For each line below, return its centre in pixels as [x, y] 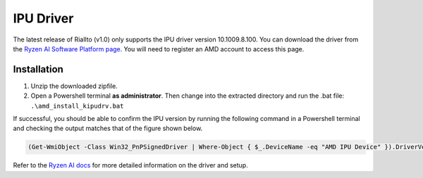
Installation [38, 69]
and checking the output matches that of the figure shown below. [108, 128]
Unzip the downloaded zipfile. [74, 86]
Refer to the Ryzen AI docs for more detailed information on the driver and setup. [130, 165]
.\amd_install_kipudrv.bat [77, 106]
